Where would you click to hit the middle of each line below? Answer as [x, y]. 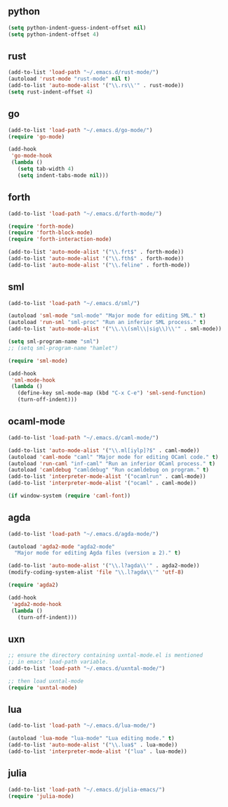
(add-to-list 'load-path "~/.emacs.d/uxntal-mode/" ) [87, 669]
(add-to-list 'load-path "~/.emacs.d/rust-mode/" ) [83, 72]
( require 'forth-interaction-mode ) [60, 239]
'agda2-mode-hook [36, 604]
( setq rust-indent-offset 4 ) [51, 92]
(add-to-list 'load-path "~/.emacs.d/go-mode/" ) [80, 130]
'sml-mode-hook [33, 380]
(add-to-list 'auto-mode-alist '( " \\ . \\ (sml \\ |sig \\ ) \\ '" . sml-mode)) [115, 329]
